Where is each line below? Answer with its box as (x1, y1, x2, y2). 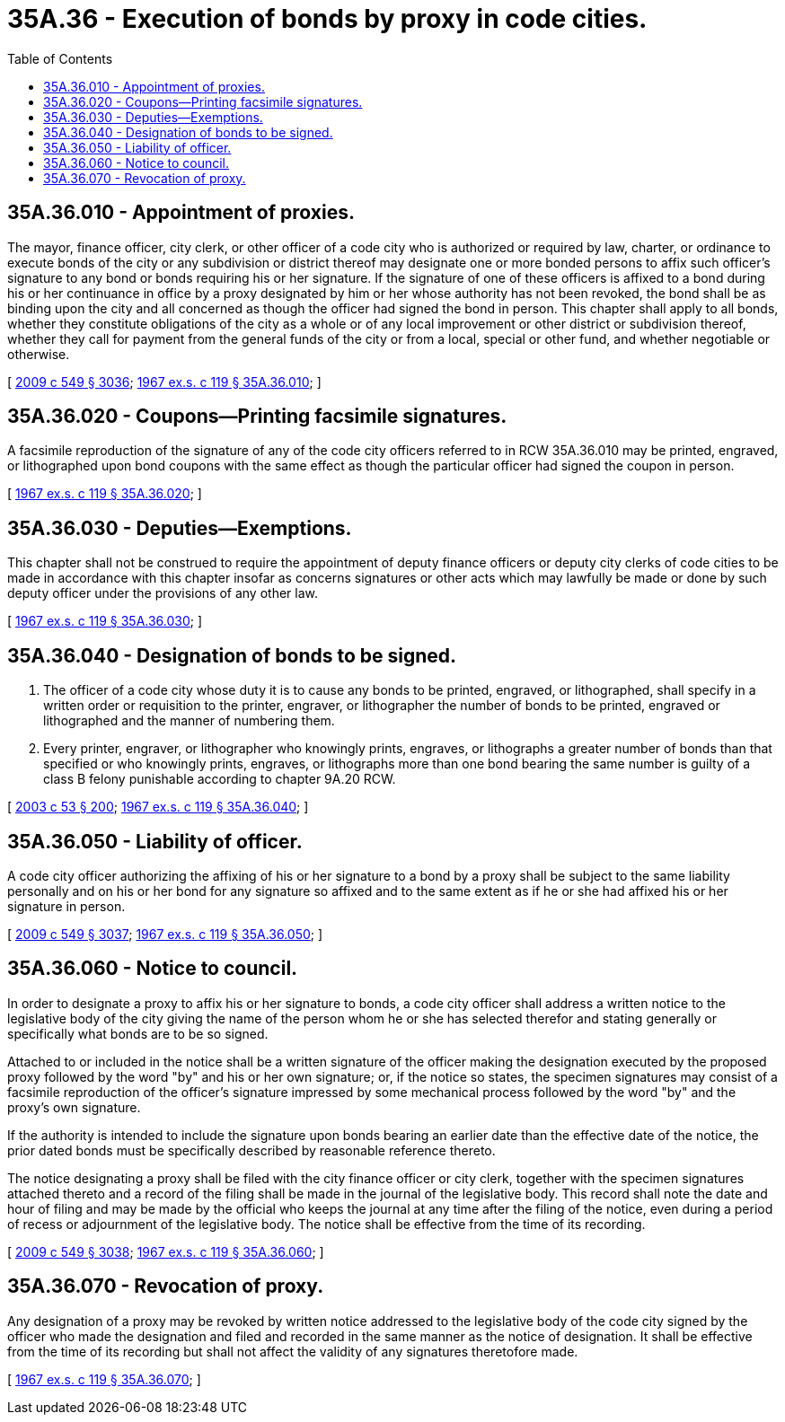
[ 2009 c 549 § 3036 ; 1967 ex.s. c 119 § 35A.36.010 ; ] (7, 373, 322, 390)
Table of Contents (7, 50, 113, 66)
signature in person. (7, 898, 126, 914)
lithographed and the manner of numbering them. (43, 713, 335, 729)
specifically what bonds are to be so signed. (7, 1025, 269, 1041)
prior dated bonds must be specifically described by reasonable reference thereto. (7, 1142, 496, 1158)
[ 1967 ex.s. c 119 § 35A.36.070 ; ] (7, 1371, 201, 1387)
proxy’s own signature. (7, 1099, 141, 1115)
